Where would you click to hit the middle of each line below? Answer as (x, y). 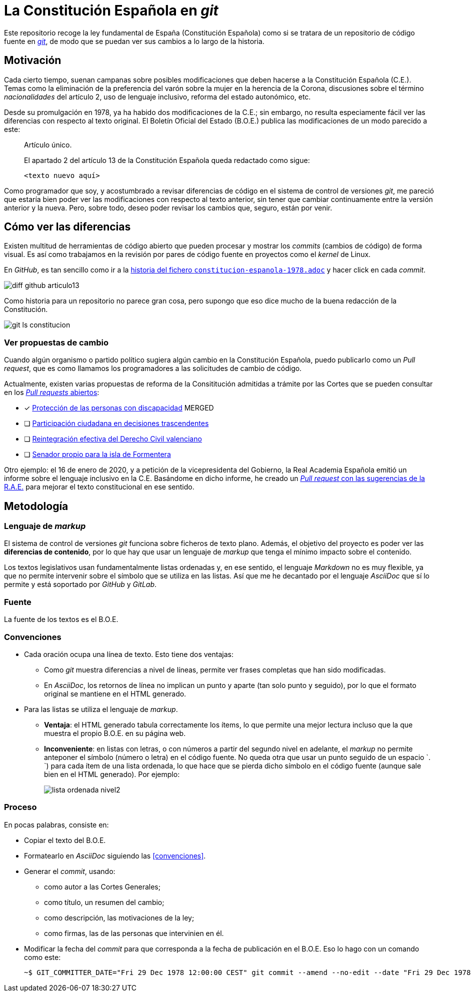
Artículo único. (48, 144)
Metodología (36, 506)
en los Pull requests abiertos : (52, 392)
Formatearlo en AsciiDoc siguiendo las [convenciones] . (115, 855)
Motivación (33, 60)
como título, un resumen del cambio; (104, 902)
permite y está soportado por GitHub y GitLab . (80, 584)
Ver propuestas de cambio (56, 342)
